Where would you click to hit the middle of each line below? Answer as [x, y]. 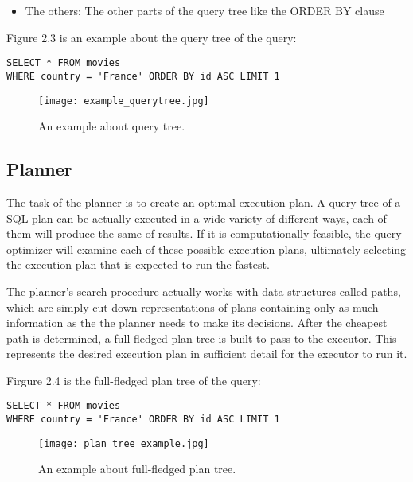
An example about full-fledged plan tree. [137, 469]
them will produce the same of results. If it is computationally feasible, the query [204, 233]
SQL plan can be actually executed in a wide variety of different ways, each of [197, 218]
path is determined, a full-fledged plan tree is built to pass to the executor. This [202, 338]
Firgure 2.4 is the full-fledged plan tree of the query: [134, 380]
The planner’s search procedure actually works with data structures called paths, [204, 291]
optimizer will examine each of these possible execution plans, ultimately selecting [206, 249]
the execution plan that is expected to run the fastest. [138, 264]
